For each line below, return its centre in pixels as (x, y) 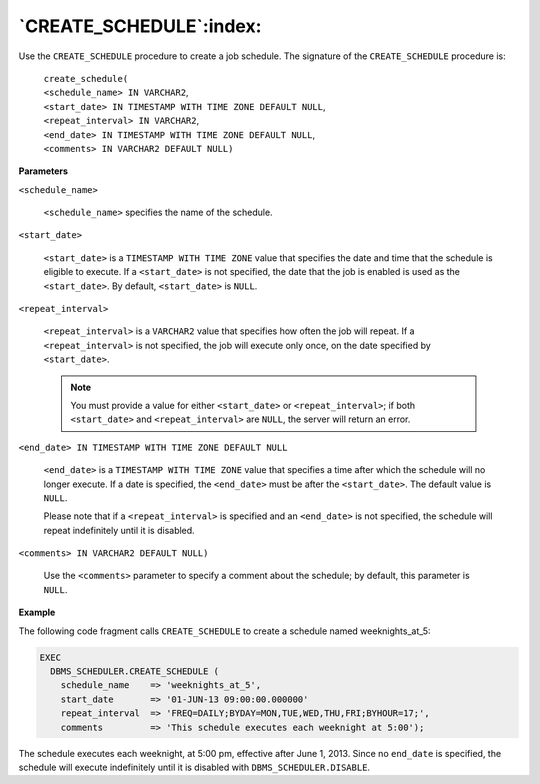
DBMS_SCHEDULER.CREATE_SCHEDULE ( (135, 671)
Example (37, 612)
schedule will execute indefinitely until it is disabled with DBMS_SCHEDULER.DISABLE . (194, 767)
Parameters (43, 171)
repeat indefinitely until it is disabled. (119, 530)
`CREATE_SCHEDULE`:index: (140, 26)
